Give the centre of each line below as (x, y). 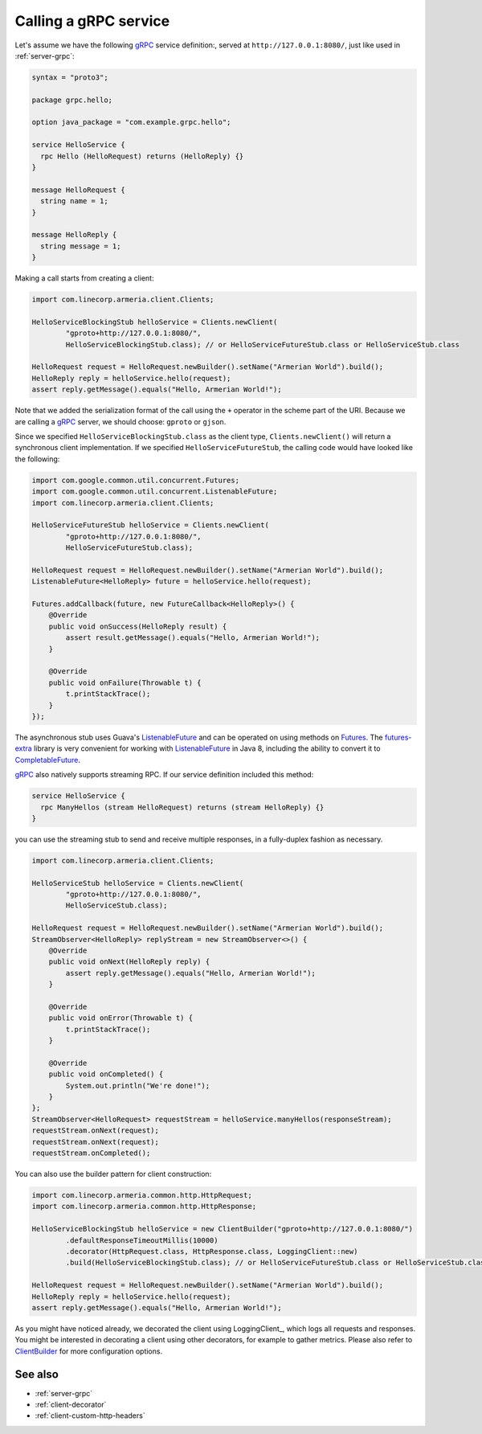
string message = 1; (81, 246)
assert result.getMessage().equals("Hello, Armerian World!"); (193, 638)
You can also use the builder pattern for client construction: (113, 1174)
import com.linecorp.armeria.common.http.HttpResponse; (144, 1207)
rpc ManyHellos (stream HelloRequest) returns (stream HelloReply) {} (182, 807)
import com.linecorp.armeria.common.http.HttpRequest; (142, 1195)
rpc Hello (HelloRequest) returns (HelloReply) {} (142, 156)
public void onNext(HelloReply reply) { (129, 962)
